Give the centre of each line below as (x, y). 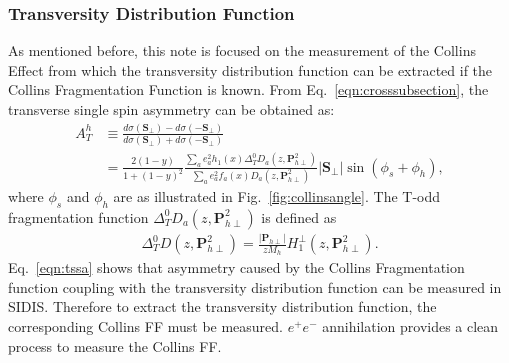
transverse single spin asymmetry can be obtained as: (171, 109)
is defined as (299, 216)
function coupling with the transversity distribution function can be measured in (255, 286)
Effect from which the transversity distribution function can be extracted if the (250, 69)
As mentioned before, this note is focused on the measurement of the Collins (242, 50)
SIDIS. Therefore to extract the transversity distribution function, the (222, 306)
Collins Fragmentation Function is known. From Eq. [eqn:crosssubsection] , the (248, 89)
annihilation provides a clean (410, 326)
